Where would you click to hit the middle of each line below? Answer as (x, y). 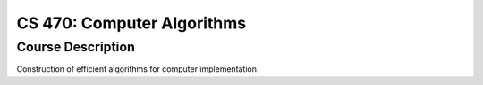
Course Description (76, 47)
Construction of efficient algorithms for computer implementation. (138, 69)
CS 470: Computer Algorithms (131, 23)
